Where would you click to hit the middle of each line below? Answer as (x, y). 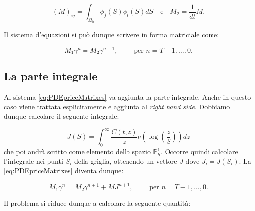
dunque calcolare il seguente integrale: (62, 116)
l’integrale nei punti (34, 161)
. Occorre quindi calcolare (199, 151)
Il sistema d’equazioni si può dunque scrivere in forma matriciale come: (112, 34)
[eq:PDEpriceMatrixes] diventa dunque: (64, 171)
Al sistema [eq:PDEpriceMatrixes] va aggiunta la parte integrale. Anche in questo (127, 97)
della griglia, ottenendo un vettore (126, 161)
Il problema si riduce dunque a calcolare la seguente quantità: (97, 203)
